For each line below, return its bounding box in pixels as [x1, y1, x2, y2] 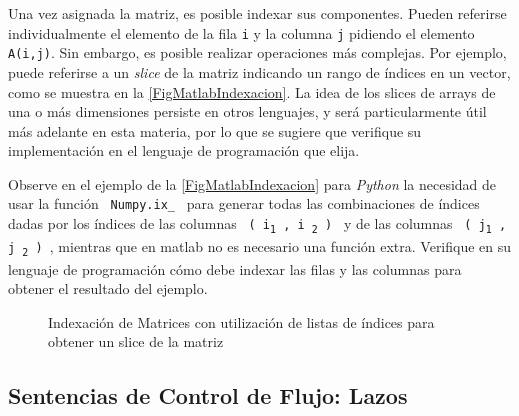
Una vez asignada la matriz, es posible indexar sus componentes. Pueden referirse [8, 3, 507, 23]
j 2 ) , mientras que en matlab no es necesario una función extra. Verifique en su [8, 235, 512, 258]
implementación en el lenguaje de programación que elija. [8, 140, 360, 161]
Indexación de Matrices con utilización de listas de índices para [48, 311, 435, 332]
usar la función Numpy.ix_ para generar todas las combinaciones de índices [8, 193, 480, 214]
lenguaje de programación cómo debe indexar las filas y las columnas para [8, 258, 462, 279]
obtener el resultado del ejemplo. [8, 278, 208, 299]
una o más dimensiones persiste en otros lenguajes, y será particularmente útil [8, 101, 487, 122]
